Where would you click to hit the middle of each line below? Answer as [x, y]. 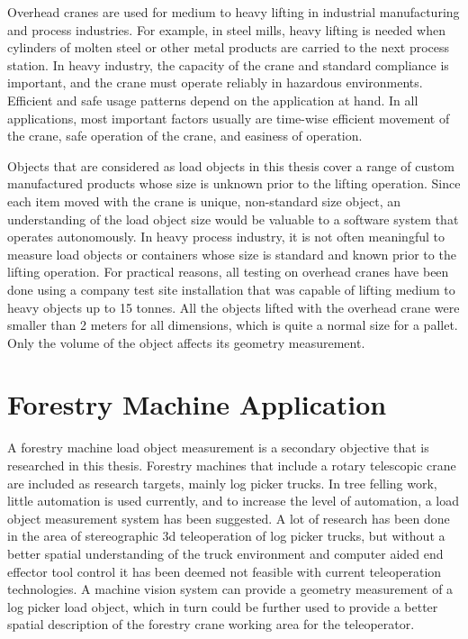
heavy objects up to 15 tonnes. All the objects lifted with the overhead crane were [234, 307]
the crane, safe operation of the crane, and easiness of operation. [185, 136]
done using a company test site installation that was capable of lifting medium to [231, 289]
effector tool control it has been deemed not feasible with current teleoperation [225, 571]
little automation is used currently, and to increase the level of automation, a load [234, 501]
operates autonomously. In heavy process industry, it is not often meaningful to [226, 237]
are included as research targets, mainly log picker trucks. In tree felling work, [222, 483]
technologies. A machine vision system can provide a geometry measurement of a [230, 589]
